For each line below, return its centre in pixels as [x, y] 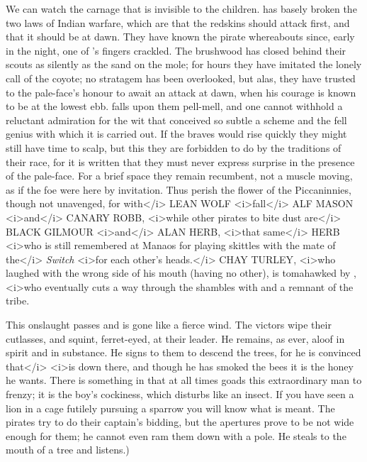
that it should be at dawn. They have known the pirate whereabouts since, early [180, 37]
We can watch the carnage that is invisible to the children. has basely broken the [181, 9]
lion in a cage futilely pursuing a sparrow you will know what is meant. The [170, 408]
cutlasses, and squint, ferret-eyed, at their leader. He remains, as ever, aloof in [175, 338]
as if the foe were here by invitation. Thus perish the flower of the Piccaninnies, [179, 189]
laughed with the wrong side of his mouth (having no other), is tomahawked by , [181, 273]
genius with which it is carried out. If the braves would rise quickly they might [176, 134]
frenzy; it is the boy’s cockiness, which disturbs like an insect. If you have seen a [180, 394]
